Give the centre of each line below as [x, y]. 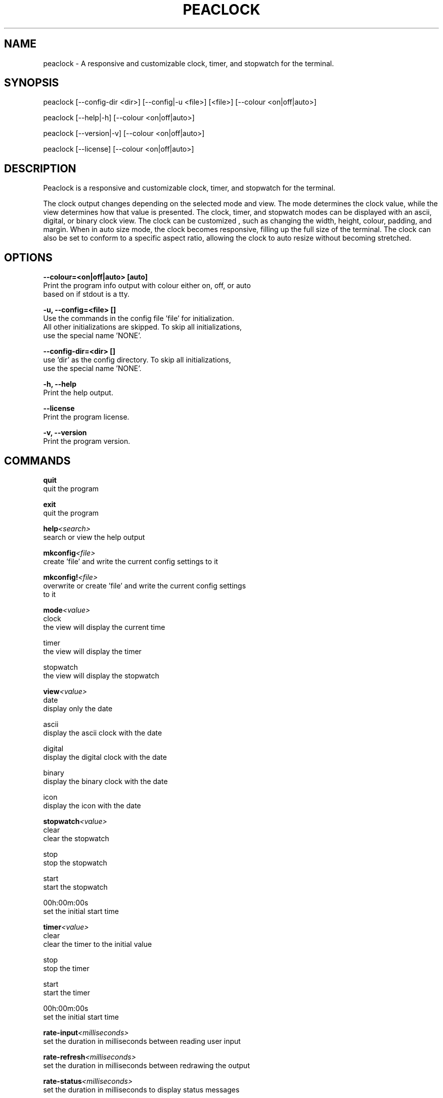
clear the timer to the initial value [98, 944]
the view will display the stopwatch [101, 675]
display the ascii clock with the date [103, 733]
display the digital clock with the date [105, 757]
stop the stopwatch [75, 862]
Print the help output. [78, 393]
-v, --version [65, 433]
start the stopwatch [75, 887]
